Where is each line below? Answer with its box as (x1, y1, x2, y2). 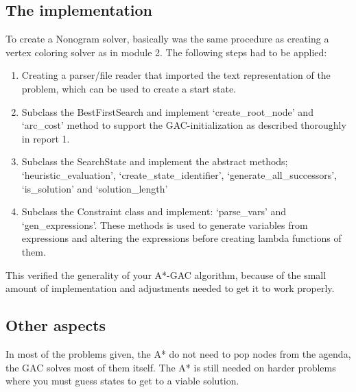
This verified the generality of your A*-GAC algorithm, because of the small (5, 267, 327, 282)
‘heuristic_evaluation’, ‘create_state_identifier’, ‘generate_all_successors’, (21, 167, 337, 182)
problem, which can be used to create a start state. (21, 81, 236, 95)
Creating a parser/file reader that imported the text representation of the (21, 68, 331, 82)
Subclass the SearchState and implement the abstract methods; (21, 154, 288, 169)
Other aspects (5, 315, 106, 336)
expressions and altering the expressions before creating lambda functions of (21, 231, 342, 245)
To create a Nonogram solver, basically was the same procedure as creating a (5, 32, 329, 46)
